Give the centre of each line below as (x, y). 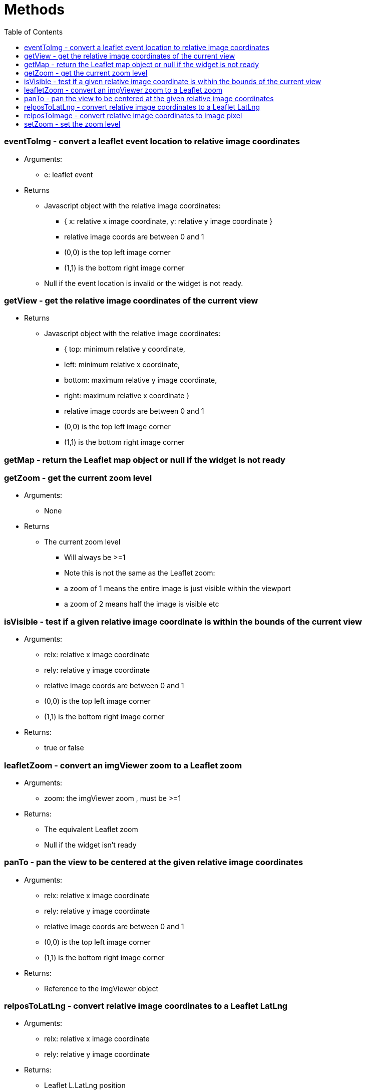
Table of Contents (34, 32)
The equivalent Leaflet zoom (91, 829)
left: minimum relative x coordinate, (122, 365)
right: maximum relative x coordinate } (127, 396)
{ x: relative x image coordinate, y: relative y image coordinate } (168, 221)
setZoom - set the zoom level (72, 124)
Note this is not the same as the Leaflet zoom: (140, 573)
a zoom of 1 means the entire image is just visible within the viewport (177, 589)
